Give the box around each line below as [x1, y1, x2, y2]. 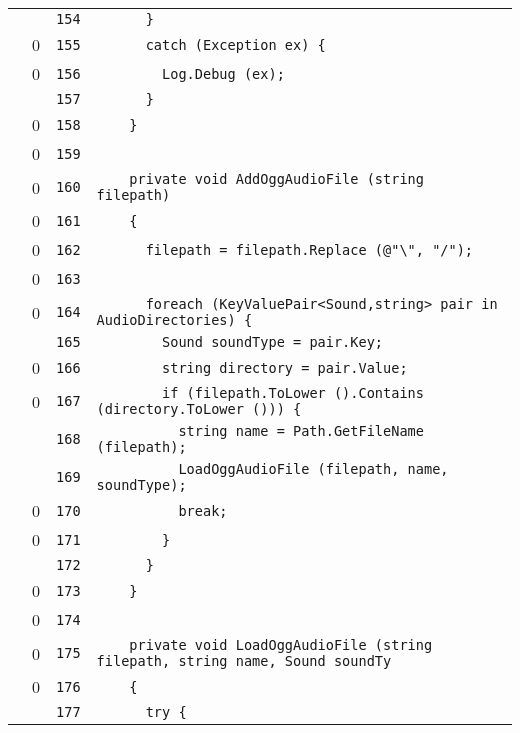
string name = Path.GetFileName [178, 423, 424, 439]
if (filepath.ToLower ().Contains [162, 385, 424, 401]
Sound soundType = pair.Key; [162, 334, 384, 350]
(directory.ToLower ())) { [96, 401, 302, 417]
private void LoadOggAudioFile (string [129, 637, 433, 653]
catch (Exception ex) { [145, 36, 326, 53]
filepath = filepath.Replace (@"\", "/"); [145, 241, 474, 258]
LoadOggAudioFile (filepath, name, [178, 461, 449, 477]
